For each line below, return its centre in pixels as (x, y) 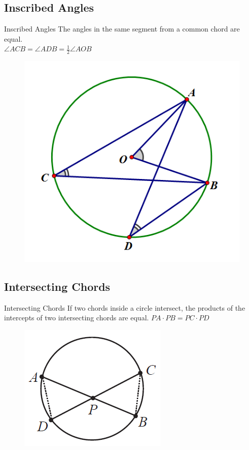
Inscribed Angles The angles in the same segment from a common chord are (122, 29)
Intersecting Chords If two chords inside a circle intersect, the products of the (125, 307)
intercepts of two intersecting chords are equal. (77, 318)
